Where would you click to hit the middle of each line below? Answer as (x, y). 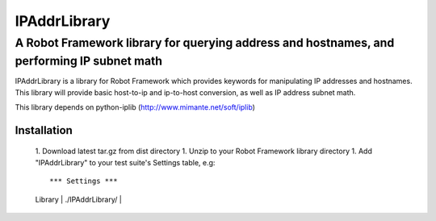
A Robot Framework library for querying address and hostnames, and (205, 43)
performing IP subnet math (89, 61)
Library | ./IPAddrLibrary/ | (79, 199)
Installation (44, 130)
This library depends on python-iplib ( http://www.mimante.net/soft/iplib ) (135, 107)
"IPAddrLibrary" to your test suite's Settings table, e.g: (125, 162)
